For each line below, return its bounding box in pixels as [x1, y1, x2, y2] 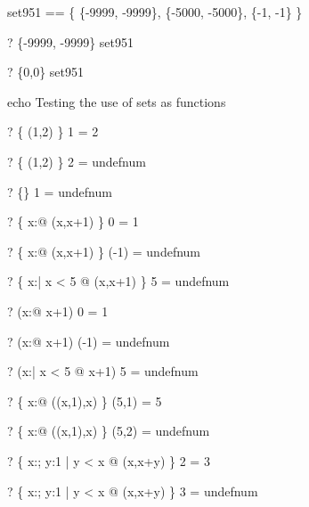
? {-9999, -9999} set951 [7, 32, 134, 51]
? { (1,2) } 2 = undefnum [7, 151, 146, 170]
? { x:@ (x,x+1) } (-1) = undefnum [7, 241, 201, 260]
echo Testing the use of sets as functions [7, 92, 226, 110]
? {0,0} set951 [7, 62, 85, 81]
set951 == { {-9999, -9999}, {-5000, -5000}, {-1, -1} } [7, 3, 303, 20]
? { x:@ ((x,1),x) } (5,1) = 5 [7, 391, 162, 410]
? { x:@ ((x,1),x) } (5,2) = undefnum [7, 421, 210, 440]
